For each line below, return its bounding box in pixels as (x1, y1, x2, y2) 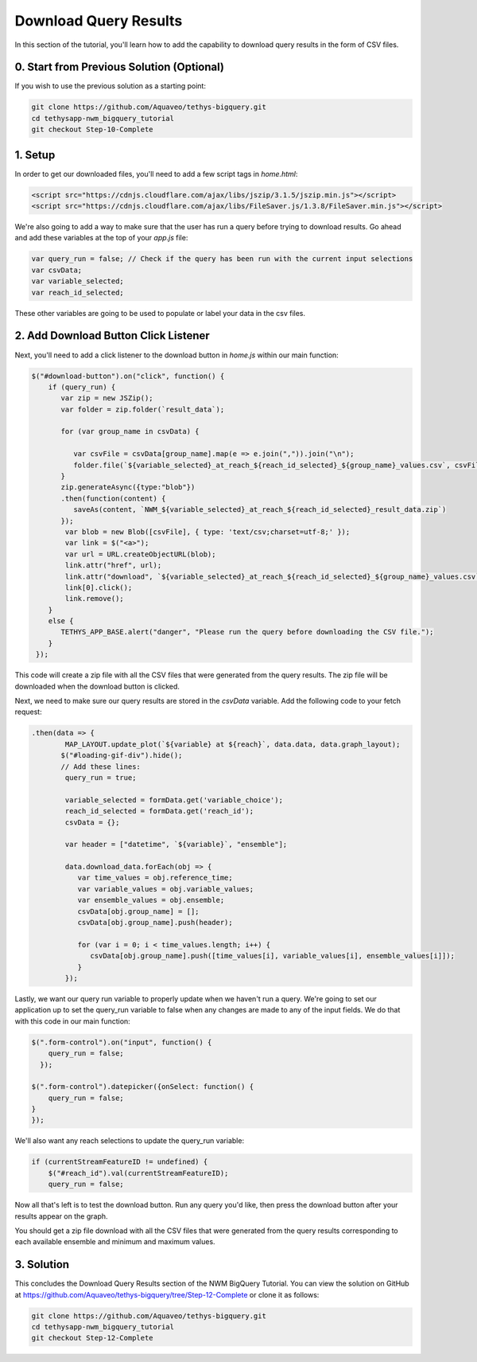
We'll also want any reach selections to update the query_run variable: (14, 1136, 245, 1145)
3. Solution (14, 1258, 70, 1271)
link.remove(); (64, 594, 125, 603)
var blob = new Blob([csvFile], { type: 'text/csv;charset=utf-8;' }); (64, 527, 351, 537)
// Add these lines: (60, 762, 141, 771)
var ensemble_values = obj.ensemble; (77, 896, 225, 905)
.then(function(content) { (60, 494, 166, 503)
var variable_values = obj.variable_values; (77, 884, 254, 893)
